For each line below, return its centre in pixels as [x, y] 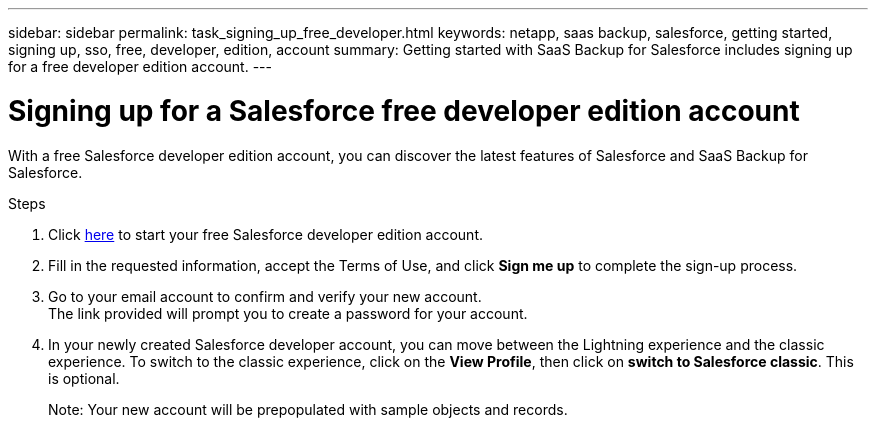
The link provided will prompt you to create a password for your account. [288, 313]
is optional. [84, 378]
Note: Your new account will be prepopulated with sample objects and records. [308, 409]
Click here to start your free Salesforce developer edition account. [266, 234]
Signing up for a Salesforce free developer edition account [404, 110]
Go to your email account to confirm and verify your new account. [265, 296]
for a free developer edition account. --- [140, 66]
